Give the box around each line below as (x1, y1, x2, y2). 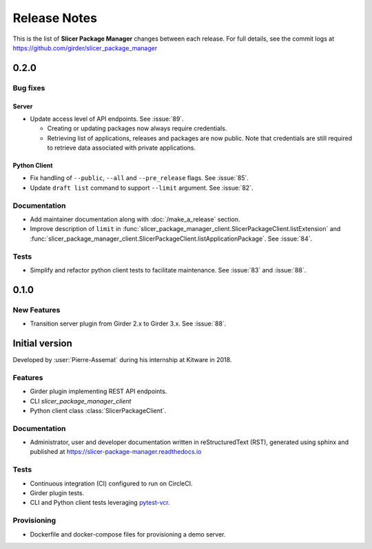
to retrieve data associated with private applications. (47, 143, 196, 152)
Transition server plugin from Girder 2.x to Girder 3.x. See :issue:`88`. (30, 319, 227, 328)
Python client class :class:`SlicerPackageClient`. (30, 406, 167, 415)
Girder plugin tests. (30, 488, 85, 497)
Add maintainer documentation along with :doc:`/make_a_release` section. (30, 215, 240, 223)
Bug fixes (12, 83, 45, 92)
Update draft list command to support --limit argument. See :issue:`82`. (30, 183, 254, 192)
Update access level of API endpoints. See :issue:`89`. (30, 114, 184, 123)
